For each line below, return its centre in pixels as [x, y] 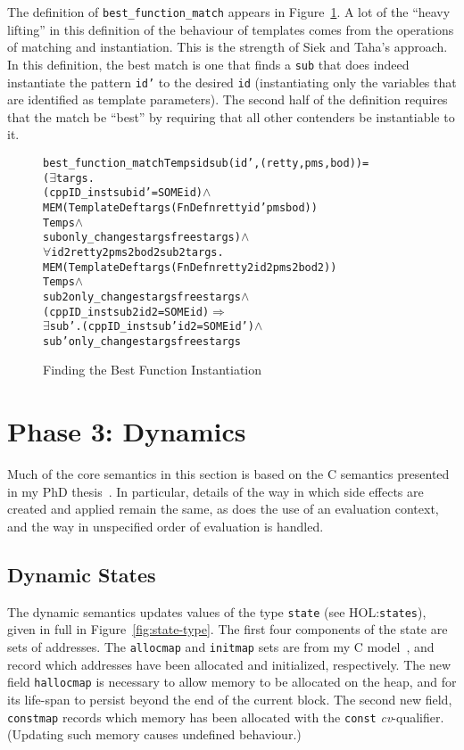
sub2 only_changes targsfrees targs [142, 297]
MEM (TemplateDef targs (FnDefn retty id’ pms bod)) [180, 207]
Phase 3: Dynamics [127, 431]
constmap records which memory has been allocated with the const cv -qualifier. [226, 717]
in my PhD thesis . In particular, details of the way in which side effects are [215, 491]
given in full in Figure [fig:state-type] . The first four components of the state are [228, 629]
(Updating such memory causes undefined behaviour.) [154, 734]
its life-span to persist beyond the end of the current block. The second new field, [230, 699]
